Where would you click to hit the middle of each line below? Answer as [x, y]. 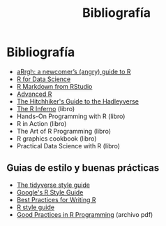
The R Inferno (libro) [46, 108]
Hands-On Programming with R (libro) [71, 116]
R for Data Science [44, 79]
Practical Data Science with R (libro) [68, 146]
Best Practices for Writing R [56, 199]
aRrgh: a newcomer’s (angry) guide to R [74, 71]
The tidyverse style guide [53, 185]
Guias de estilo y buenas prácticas [83, 168]
